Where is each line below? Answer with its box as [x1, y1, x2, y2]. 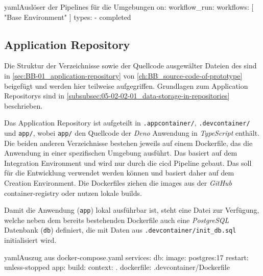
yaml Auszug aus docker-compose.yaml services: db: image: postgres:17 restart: [4, 252, 249, 262]
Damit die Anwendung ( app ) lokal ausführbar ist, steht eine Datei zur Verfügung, [4, 205, 259, 215]
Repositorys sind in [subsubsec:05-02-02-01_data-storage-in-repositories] [4, 90, 230, 101]
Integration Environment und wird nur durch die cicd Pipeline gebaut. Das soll [4, 157, 252, 168]
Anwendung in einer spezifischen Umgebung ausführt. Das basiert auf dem [4, 147, 237, 158]
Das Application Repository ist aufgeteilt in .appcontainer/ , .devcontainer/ [4, 117, 250, 128]
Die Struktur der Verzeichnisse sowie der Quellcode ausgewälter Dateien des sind [4, 60, 257, 71]
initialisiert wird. [4, 235, 57, 245]
